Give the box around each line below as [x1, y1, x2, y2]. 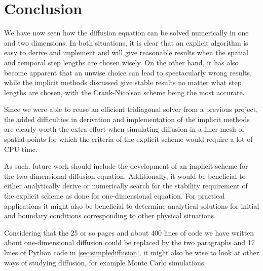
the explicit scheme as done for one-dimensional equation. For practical [4, 190, 225, 201]
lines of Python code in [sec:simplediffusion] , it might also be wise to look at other [4, 247, 259, 257]
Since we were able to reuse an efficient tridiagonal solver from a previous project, [4, 104, 258, 114]
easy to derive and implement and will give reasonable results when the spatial [4, 47, 248, 58]
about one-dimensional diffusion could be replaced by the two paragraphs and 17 [4, 237, 255, 248]
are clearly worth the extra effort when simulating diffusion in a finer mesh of [4, 124, 244, 134]
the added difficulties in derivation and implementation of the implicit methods [4, 113, 250, 124]
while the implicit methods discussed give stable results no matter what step [4, 77, 242, 88]
